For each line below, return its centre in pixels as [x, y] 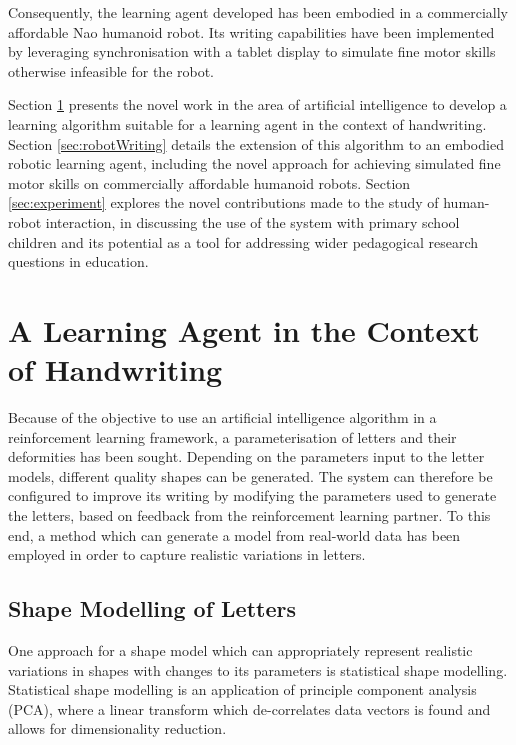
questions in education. [78, 261]
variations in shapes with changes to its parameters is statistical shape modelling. [258, 669]
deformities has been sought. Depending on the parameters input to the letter [246, 456]
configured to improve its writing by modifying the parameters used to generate [252, 495]
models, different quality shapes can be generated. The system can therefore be [250, 475]
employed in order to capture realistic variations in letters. [187, 554]
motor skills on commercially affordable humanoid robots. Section [209, 182]
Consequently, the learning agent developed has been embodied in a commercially [258, 12]
